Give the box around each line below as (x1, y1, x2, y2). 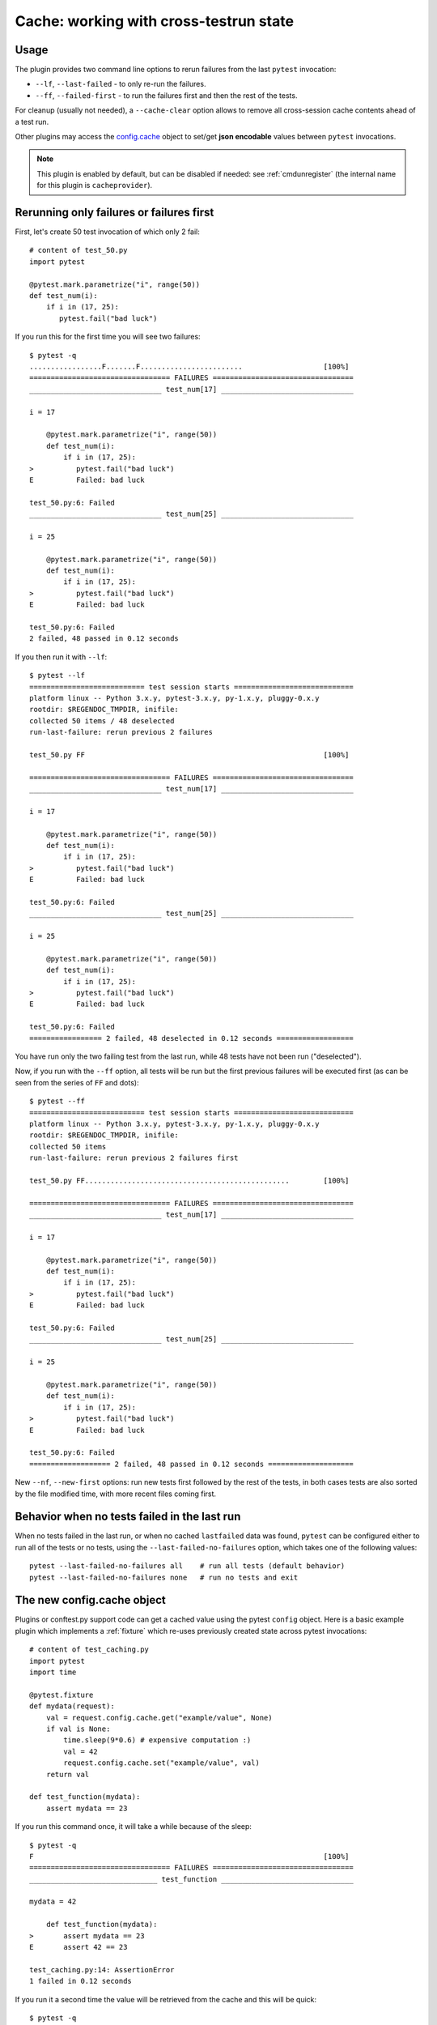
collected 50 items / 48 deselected (29, 716, 175, 725)
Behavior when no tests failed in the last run (15, 1510, 241, 1524)
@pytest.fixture (29, 1690, 94, 1699)
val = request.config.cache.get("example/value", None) (45, 1713, 273, 1722)
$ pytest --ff (29, 1097, 85, 1106)
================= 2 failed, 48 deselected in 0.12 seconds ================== (29, 1034, 354, 1042)
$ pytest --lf (29, 671, 85, 680)
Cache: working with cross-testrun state (15, 12, 295, 30)
